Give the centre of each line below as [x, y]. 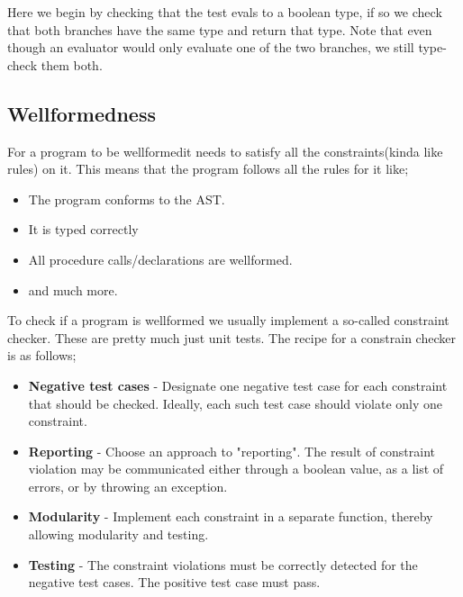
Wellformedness [82, 113]
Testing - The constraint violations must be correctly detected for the [223, 564]
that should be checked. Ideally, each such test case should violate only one [236, 403]
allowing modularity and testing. [118, 534]
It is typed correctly [83, 229]
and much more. [73, 289]
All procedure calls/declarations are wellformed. [160, 259]
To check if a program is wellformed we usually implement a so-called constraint [228, 320]
